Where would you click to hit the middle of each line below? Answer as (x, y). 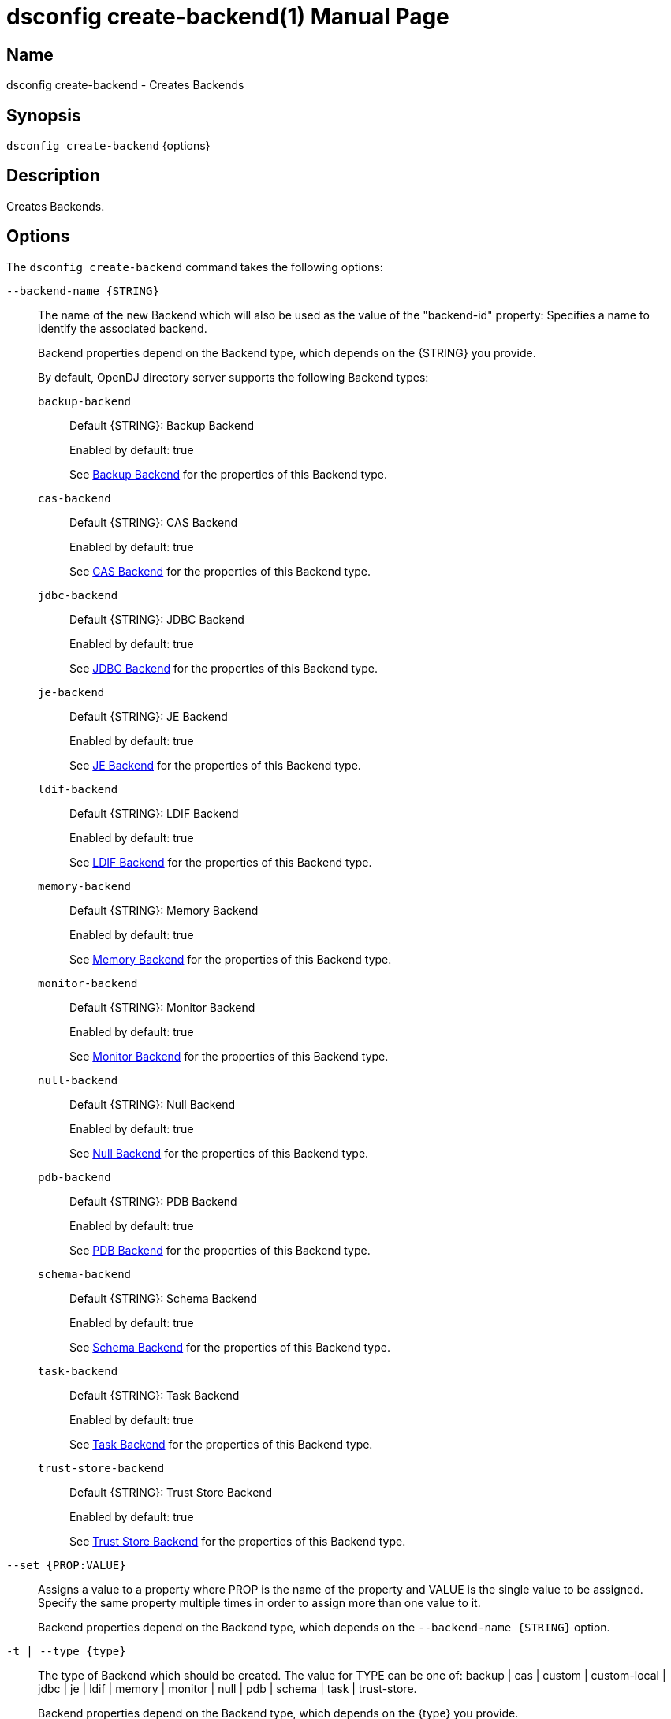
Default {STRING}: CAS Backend (154, 522)
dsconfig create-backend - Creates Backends (125, 85)
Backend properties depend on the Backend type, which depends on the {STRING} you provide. (287, 352)
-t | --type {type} (66, 1651)
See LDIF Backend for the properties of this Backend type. (221, 862)
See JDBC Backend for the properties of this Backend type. (224, 668)
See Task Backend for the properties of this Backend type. (221, 1444)
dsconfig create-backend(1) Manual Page (228, 17)
